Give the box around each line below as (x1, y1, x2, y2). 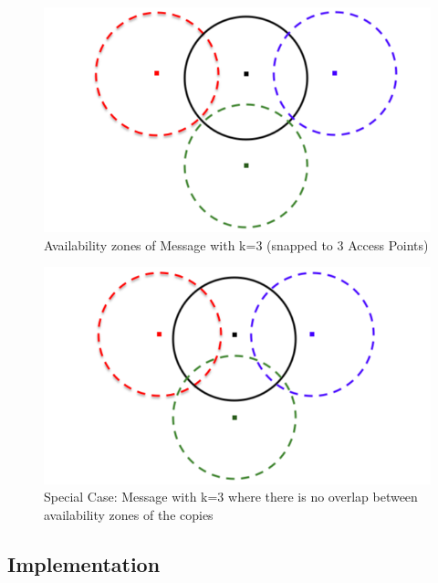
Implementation (7, 549, 161, 578)
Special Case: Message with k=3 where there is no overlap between (44, 487, 418, 506)
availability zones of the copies (44, 504, 214, 524)
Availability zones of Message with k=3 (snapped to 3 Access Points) (44, 235, 429, 254)
